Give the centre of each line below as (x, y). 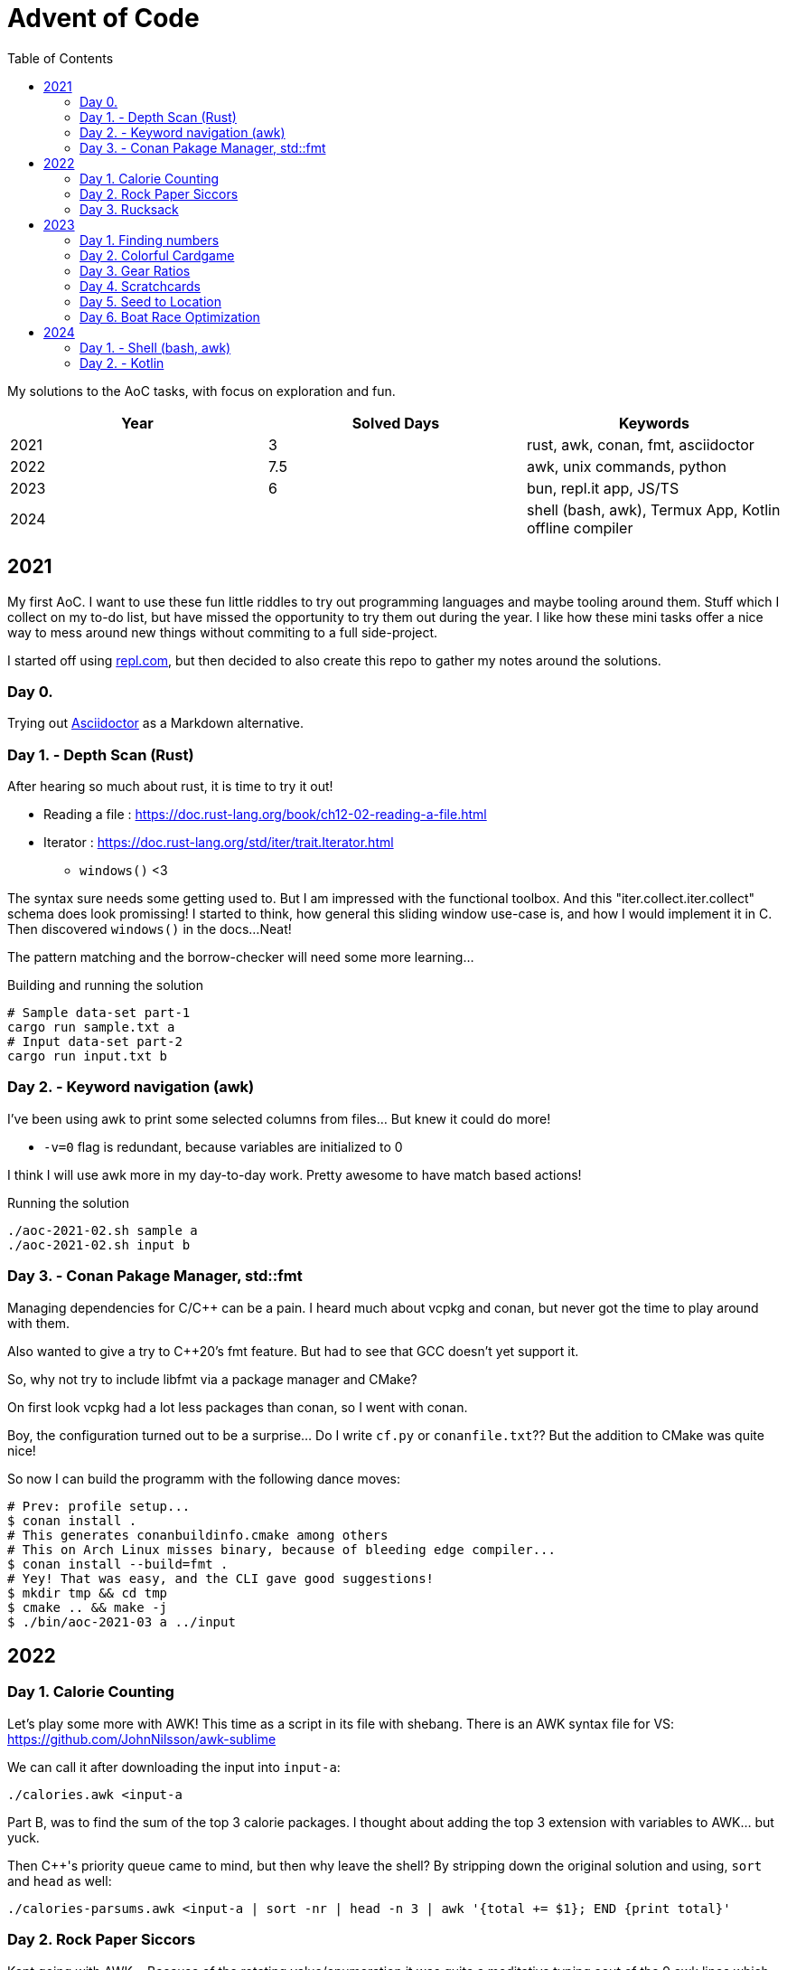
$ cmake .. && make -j (88, 1607)
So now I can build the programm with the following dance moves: (204, 1478)
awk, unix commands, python (626, 466)
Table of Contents (61, 58)
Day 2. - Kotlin (122, 363)
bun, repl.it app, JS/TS (603, 488)
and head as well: (60, 1880)
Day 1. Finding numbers (150, 240)
